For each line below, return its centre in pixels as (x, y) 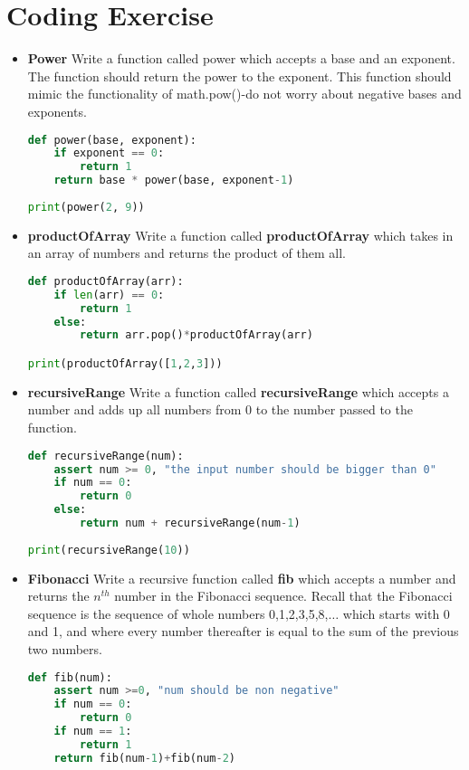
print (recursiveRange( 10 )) (109, 550)
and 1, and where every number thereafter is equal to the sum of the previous (243, 631)
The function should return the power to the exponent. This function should (239, 76)
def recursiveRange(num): (105, 456)
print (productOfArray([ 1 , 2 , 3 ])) (125, 363)
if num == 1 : (93, 732)
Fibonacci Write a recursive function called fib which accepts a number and (242, 578)
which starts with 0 (396, 613)
